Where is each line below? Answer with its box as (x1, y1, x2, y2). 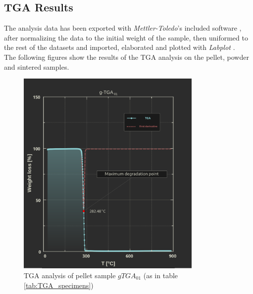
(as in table (143, 270, 178, 280)
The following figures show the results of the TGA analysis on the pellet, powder (4, 51, 249, 62)
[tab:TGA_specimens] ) (24, 280, 94, 290)
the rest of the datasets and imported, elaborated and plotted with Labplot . (4, 42, 235, 52)
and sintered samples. (4, 61, 69, 72)
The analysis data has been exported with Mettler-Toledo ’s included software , (4, 23, 242, 33)
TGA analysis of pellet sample (24, 270, 116, 280)
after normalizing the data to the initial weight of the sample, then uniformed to (4, 32, 248, 42)
